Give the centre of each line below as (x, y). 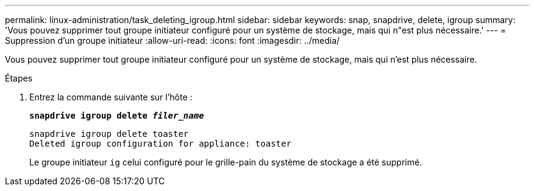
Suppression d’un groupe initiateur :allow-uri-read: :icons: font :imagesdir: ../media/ (173, 40)
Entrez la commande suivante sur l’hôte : (111, 97)
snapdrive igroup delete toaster (109, 134)
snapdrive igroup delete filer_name (117, 116)
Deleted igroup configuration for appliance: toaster (160, 144)
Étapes (19, 78)
